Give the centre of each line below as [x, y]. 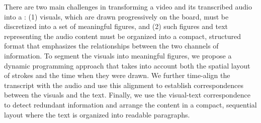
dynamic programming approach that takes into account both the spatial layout [127, 65]
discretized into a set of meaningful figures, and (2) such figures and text [116, 26]
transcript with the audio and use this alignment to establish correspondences [124, 85]
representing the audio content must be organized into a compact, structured [122, 36]
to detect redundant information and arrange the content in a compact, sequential [130, 104]
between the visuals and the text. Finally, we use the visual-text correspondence [127, 95]
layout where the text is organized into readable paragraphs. [97, 114]
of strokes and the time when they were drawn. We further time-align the [117, 75]
